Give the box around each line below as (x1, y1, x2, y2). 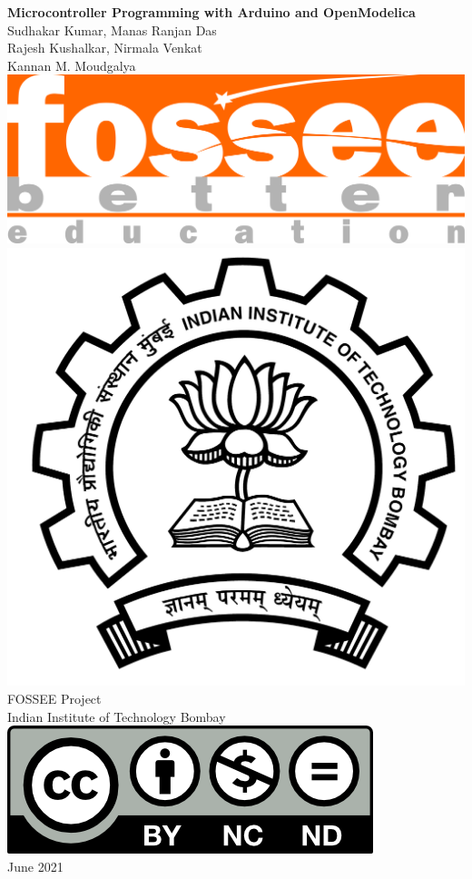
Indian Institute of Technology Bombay (7, 706, 226, 726)
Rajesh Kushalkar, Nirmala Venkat (7, 38, 202, 57)
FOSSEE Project (7, 688, 102, 707)
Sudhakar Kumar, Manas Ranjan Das (7, 20, 217, 39)
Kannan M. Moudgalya (7, 55, 136, 74)
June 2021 (7, 856, 64, 875)
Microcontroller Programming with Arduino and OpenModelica (7, 3, 416, 21)
